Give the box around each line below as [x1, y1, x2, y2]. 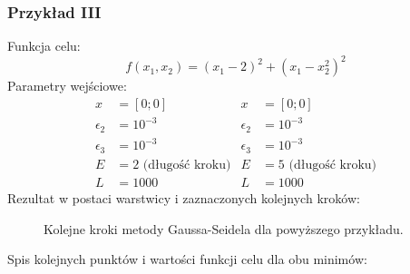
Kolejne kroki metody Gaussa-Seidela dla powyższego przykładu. [44, 219, 404, 238]
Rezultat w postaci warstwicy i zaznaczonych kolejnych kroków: [7, 188, 360, 207]
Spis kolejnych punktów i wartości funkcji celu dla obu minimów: [7, 250, 367, 269]
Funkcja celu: [7, 36, 81, 55]
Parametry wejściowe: [7, 76, 127, 95]
